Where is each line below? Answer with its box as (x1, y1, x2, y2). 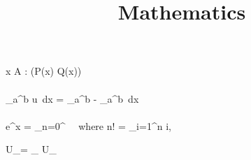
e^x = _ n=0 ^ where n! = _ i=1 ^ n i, (6, 118, 171, 133)
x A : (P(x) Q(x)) (6, 64, 82, 78)
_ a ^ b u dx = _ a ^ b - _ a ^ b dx (6, 91, 139, 106)
